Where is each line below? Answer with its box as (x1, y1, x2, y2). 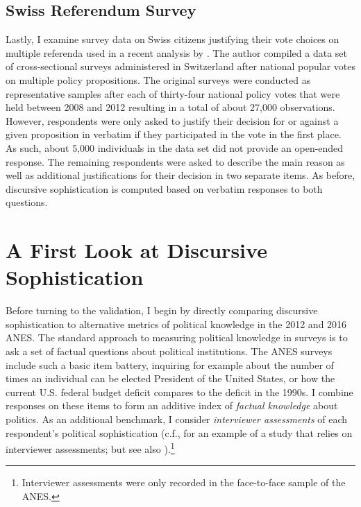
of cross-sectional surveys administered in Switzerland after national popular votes (6, 59, 356, 74)
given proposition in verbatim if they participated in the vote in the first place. (6, 127, 342, 141)
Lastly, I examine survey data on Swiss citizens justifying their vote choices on (6, 32, 339, 46)
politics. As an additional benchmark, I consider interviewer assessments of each (6, 411, 348, 426)
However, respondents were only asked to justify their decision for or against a (6, 113, 339, 128)
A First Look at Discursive (6, 236, 267, 264)
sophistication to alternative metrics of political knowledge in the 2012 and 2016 (6, 316, 347, 331)
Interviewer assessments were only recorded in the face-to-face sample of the (22, 475, 346, 490)
